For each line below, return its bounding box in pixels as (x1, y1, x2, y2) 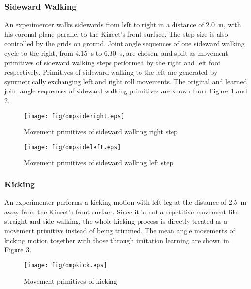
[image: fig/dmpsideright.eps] (24, 112, 125, 120)
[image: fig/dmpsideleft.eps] (24, 143, 121, 151)
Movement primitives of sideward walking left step (24, 157, 173, 167)
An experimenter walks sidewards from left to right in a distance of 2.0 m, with (4, 19, 241, 30)
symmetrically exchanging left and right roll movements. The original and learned (4, 76, 247, 86)
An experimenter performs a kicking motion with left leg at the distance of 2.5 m (4, 197, 247, 207)
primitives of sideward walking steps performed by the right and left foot (4, 57, 221, 67)
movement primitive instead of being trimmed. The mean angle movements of (4, 226, 235, 236)
